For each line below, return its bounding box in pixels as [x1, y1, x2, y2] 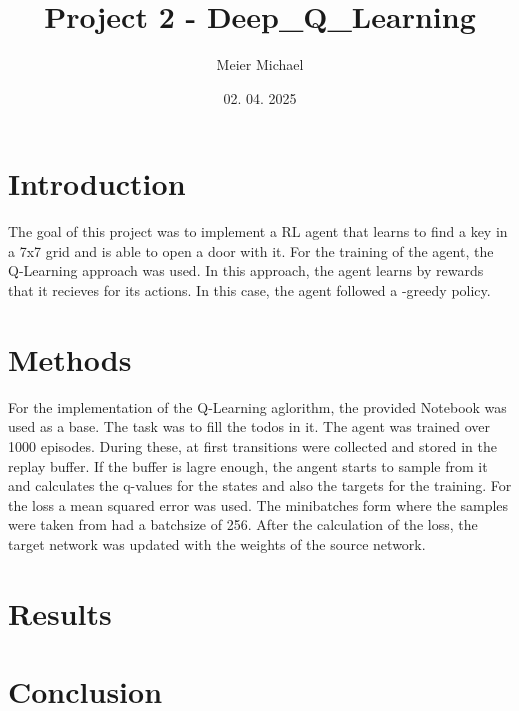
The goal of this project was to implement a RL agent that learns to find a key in [8, 221, 508, 242]
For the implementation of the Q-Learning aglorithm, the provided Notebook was [8, 396, 507, 417]
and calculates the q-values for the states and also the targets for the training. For [8, 475, 512, 496]
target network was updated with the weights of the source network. [8, 533, 426, 554]
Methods [8, 338, 132, 379]
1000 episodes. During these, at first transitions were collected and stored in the [8, 435, 497, 456]
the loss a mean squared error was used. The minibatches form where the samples [8, 494, 509, 515]
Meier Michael [216, 54, 304, 75]
